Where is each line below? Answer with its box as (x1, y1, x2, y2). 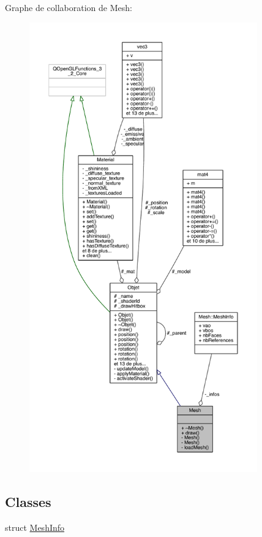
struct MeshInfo (5, 520, 65, 533)
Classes (5, 492, 51, 511)
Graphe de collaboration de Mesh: (5, 1, 132, 13)
